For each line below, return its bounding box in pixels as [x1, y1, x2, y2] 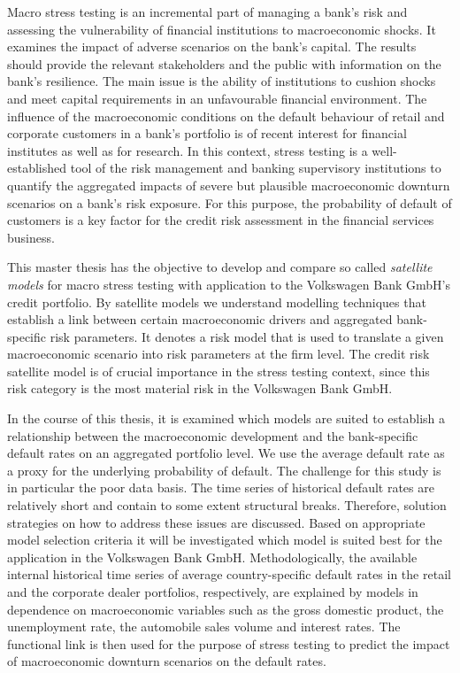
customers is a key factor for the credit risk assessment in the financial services [7, 211, 434, 229]
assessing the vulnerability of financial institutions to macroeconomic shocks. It [7, 19, 436, 38]
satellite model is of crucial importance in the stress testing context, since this [7, 361, 430, 380]
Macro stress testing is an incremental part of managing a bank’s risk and [7, 3, 408, 20]
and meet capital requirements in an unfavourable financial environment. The [7, 89, 427, 107]
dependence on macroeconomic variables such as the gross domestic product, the [7, 600, 444, 618]
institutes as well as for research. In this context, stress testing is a [7, 141, 368, 159]
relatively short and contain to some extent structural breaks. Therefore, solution [7, 496, 447, 514]
